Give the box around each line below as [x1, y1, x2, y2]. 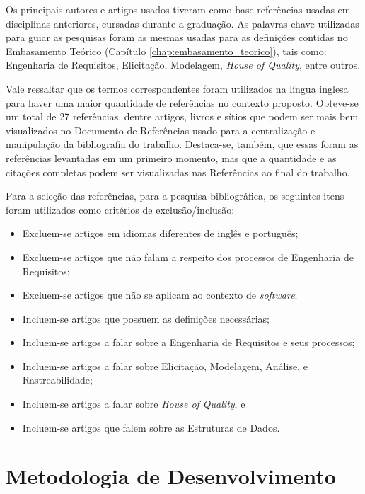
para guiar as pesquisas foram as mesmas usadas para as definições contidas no [6, 30, 348, 45]
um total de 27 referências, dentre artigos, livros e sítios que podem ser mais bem [6, 109, 359, 124]
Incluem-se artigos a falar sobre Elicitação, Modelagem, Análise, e [22, 358, 308, 373]
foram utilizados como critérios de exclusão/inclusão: [6, 202, 235, 217]
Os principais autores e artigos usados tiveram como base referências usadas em [6, 2, 351, 16]
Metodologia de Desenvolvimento [6, 461, 336, 490]
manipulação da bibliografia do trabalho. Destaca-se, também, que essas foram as [6, 137, 359, 151]
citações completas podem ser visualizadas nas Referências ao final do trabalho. [6, 164, 350, 179]
